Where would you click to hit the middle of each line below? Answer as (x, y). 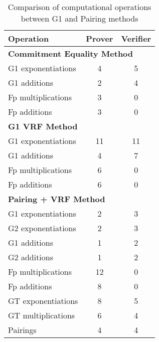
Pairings (22, 330)
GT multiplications (42, 315)
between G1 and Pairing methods (79, 18)
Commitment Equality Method (71, 53)
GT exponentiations (43, 301)
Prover (100, 38)
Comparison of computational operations (79, 7)
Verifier (136, 38)
